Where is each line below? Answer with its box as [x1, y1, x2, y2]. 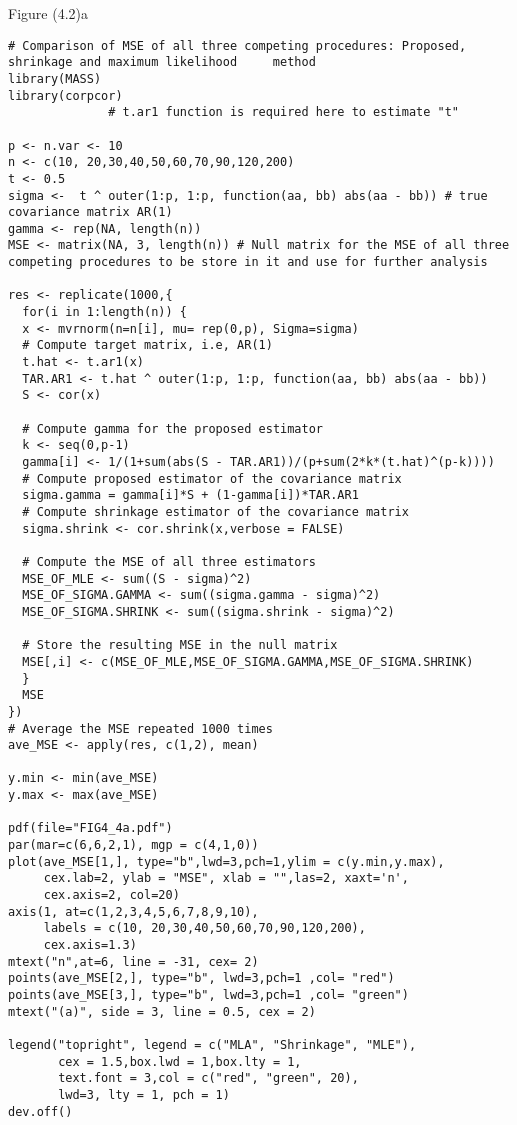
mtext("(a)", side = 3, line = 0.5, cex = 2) [8, 1004, 316, 1019]
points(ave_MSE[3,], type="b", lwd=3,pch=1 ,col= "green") [8, 988, 409, 1002]
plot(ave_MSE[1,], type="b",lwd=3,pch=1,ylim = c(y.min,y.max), [8, 854, 445, 869]
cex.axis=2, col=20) [43, 888, 180, 903]
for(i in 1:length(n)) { [22, 305, 187, 320]
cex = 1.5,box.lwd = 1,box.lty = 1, [58, 1054, 302, 1069]
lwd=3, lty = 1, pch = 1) [58, 1087, 230, 1102]
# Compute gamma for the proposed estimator [22, 421, 323, 436]
